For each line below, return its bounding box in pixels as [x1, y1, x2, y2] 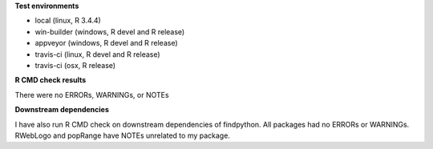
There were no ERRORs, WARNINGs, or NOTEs [14, 90, 169, 99]
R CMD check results [14, 75, 87, 85]
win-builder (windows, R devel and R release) [34, 26, 185, 36]
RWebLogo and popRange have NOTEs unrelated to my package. [14, 131, 230, 140]
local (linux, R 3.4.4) [34, 16, 102, 26]
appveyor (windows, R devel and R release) [34, 38, 178, 48]
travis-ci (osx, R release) [34, 60, 116, 70]
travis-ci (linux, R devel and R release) [34, 49, 160, 59]
